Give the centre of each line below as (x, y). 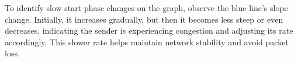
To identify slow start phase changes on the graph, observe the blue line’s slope (146, 8)
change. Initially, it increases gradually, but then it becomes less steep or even (144, 19)
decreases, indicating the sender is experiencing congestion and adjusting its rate (149, 31)
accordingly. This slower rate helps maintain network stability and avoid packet (147, 42)
